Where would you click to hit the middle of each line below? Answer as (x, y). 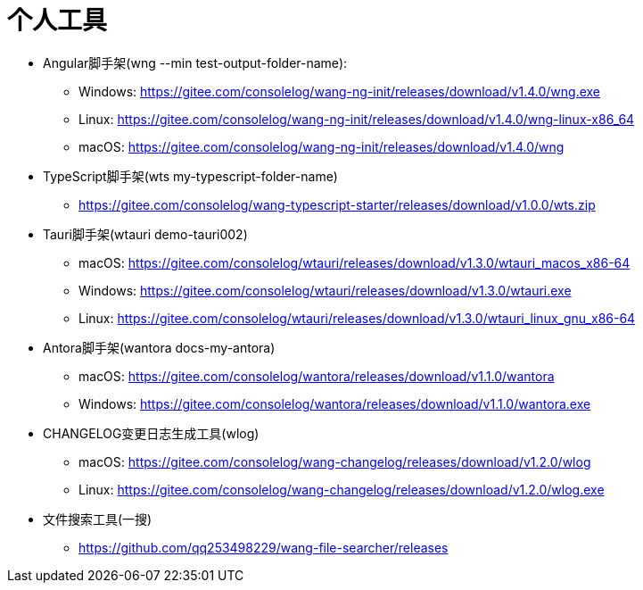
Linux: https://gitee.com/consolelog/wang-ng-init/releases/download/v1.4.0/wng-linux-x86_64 (357, 119)
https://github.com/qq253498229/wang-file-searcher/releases (264, 547)
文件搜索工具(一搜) (98, 519)
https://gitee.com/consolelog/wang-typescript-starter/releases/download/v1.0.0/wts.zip (337, 204)
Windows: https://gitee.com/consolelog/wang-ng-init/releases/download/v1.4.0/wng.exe (339, 91)
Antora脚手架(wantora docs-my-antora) (159, 347)
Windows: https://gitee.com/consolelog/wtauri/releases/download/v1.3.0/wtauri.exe (325, 290)
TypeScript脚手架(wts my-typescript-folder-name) (190, 176)
